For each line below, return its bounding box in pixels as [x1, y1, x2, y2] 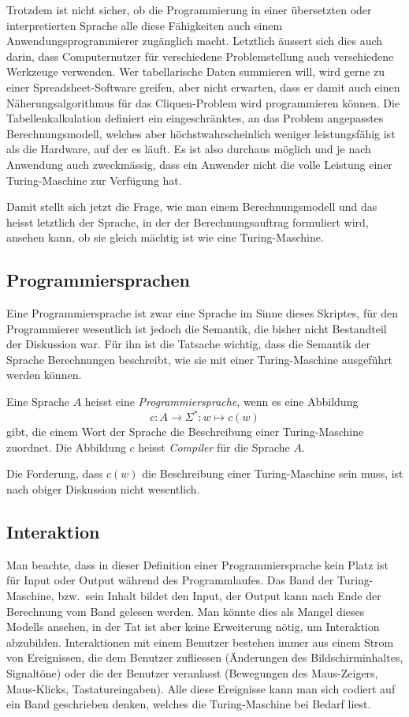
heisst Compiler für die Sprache [138, 438, 290, 455]
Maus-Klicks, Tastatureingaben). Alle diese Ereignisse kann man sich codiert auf [6, 680, 396, 696]
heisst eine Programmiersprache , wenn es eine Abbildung [84, 393, 359, 410]
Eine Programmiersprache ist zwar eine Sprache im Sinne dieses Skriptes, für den [6, 305, 398, 321]
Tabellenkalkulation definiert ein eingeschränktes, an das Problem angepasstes [6, 110, 384, 126]
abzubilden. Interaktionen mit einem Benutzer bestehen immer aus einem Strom [6, 633, 394, 650]
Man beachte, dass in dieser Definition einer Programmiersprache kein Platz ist [6, 556, 389, 572]
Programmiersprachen [6, 268, 190, 292]
